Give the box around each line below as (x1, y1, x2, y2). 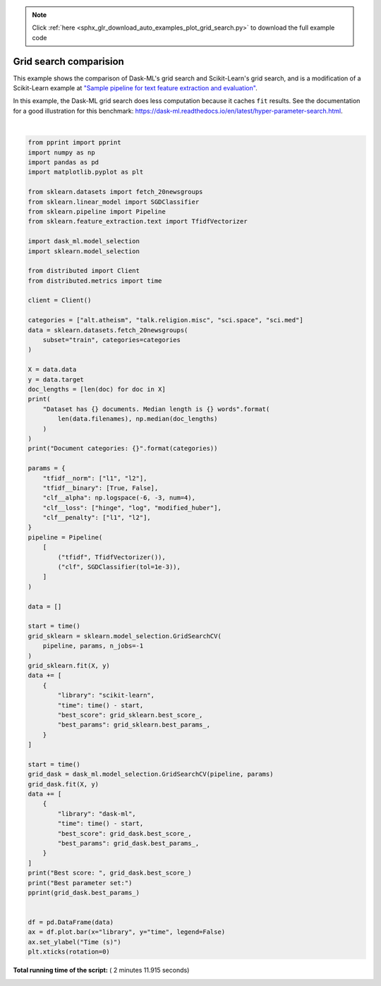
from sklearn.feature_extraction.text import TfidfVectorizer (28, 217, 248, 226)
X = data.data (28, 365, 77, 374)
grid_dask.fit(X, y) (28, 780, 99, 788)
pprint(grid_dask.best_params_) (28, 889, 140, 896)
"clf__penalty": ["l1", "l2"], (42, 513, 151, 522)
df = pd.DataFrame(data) (28, 918, 114, 927)
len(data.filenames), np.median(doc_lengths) (57, 415, 218, 423)
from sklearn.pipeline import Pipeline (28, 207, 166, 215)
